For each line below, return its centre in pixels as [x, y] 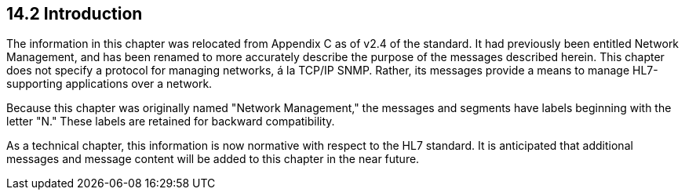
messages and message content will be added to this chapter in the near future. [213, 159]
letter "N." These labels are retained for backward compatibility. [171, 122]
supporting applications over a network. [109, 84]
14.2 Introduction [75, 14]
